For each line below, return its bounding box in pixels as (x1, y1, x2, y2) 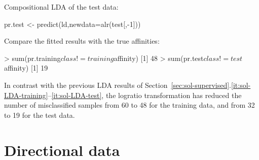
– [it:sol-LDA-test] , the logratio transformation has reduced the (48, 89, 242, 100)
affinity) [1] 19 (4, 62, 48, 73)
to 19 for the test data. (4, 109, 75, 120)
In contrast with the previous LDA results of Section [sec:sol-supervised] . (4, 79, 232, 90)
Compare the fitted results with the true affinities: (4, 36, 160, 46)
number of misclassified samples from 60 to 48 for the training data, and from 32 (4, 100, 255, 110)
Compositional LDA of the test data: (4, 2, 119, 12)
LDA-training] (4, 89, 48, 100)
